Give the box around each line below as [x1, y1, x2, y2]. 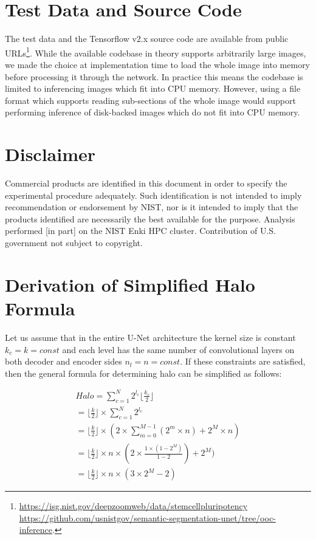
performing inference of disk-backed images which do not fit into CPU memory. [5, 106, 300, 118]
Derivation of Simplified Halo [5, 272, 255, 297]
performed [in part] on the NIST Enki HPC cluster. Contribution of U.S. [5, 224, 276, 237]
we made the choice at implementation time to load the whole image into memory [5, 58, 311, 70]
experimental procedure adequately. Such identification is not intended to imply [5, 188, 302, 201]
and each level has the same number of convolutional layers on [62, 343, 295, 355]
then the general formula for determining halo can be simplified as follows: [5, 366, 282, 379]
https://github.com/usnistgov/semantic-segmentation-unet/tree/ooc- [19, 511, 276, 524]
